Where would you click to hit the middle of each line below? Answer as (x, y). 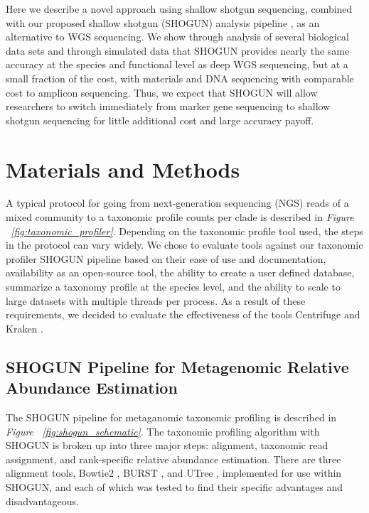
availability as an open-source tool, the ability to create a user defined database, (180, 272)
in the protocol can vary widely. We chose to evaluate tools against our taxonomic (184, 245)
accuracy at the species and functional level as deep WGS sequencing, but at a (177, 64)
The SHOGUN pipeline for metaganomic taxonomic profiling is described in (171, 417)
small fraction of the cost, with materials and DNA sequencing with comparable (180, 78)
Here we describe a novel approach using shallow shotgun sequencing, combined (179, 9)
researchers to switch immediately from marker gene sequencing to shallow (168, 106)
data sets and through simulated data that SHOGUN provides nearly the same (178, 50)
